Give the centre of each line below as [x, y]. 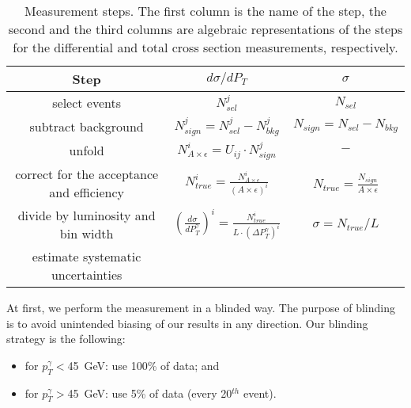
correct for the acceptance [87, 174]
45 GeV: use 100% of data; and [143, 365]
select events [87, 103]
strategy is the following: [66, 339]
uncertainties [87, 275]
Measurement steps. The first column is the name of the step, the [205, 11]
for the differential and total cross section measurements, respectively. [205, 47]
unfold [87, 151]
